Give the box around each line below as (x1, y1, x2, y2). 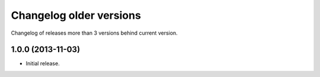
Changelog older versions (11, 9, 142, 22)
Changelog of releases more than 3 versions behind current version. (11, 29, 178, 36)
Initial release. (25, 60, 60, 67)
